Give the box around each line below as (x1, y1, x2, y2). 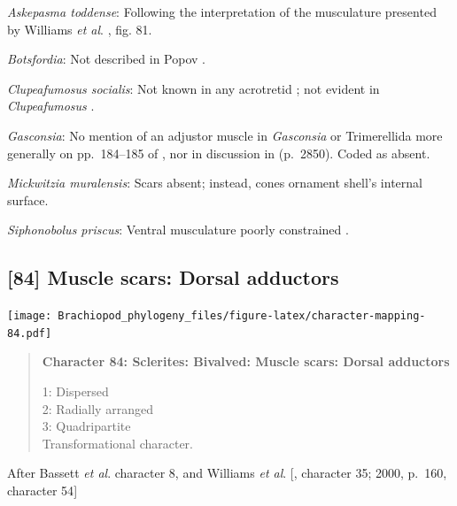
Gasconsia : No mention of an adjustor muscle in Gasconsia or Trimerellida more (7, 126, 443, 144)
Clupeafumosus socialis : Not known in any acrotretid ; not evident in (7, 79, 380, 97)
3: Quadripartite (42, 417, 131, 435)
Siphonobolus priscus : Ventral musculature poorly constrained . (7, 220, 349, 239)
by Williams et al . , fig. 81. (7, 19, 152, 38)
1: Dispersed (42, 382, 109, 401)
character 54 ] (7, 481, 78, 500)
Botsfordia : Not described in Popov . (7, 50, 205, 68)
